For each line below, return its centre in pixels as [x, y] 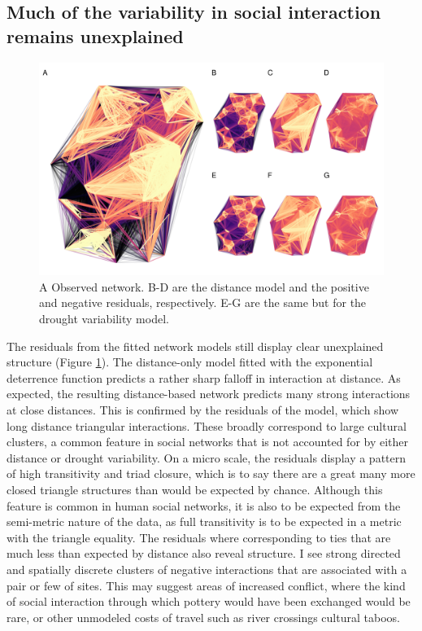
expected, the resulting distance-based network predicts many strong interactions [209, 394]
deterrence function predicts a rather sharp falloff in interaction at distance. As [204, 377]
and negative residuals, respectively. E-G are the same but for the [203, 302]
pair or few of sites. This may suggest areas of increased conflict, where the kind [206, 585]
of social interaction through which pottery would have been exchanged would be [209, 601]
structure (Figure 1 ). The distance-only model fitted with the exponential [190, 362]
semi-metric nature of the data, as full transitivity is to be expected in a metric [204, 521]
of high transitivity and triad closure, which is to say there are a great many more [211, 473]
